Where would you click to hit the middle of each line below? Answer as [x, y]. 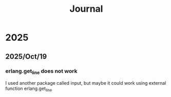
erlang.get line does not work [41, 71]
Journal [86, 9]
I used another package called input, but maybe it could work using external [86, 83]
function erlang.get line [29, 89]
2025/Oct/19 [26, 56]
